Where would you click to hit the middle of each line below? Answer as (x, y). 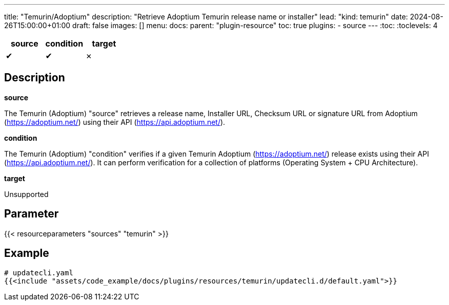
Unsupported (26, 194)
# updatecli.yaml (39, 273)
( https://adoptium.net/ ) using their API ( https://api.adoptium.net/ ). (115, 122)
